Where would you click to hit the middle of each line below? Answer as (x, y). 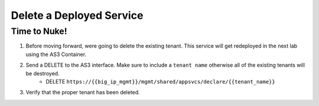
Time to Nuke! (39, 31)
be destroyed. (43, 73)
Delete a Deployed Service (77, 15)
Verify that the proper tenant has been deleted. (83, 92)
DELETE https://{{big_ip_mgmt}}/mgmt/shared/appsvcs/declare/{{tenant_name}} (160, 81)
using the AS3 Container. (56, 54)
